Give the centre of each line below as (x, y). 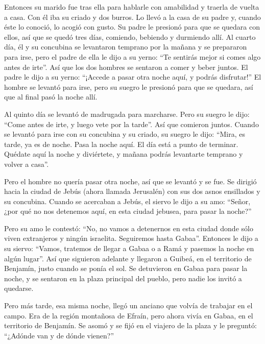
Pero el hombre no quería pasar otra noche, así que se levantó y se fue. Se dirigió (130, 181)
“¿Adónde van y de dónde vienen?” (59, 335)
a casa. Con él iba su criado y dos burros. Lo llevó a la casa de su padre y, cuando (132, 17)
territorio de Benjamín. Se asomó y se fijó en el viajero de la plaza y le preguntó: (130, 325)
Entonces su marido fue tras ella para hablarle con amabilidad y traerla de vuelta (132, 7)
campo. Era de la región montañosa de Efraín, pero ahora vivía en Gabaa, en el (129, 315)
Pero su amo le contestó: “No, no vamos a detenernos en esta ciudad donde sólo (129, 228)
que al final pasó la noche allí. (51, 97)
